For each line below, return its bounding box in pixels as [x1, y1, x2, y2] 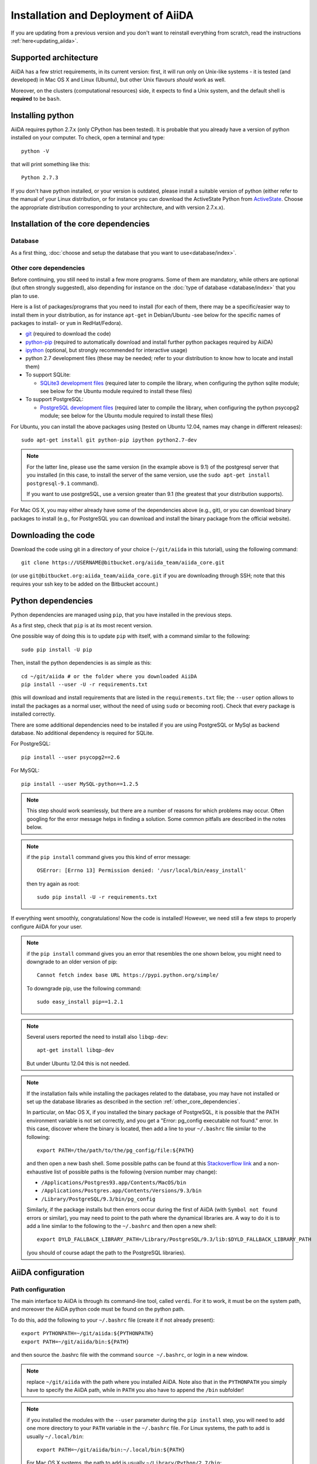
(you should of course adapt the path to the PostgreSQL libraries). [26, 1249, 186, 1256]
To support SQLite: [25, 371, 71, 378]
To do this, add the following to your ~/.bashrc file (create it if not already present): [11, 1316, 215, 1323]
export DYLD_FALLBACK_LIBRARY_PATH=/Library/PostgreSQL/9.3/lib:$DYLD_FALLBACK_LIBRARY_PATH [37, 1236, 312, 1243]
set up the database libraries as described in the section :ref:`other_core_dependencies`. [26, 1098, 240, 1105]
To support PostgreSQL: [25, 396, 84, 403]
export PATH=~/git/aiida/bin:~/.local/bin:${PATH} [37, 1446, 185, 1453]
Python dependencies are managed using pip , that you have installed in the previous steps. [11, 611, 233, 618]
